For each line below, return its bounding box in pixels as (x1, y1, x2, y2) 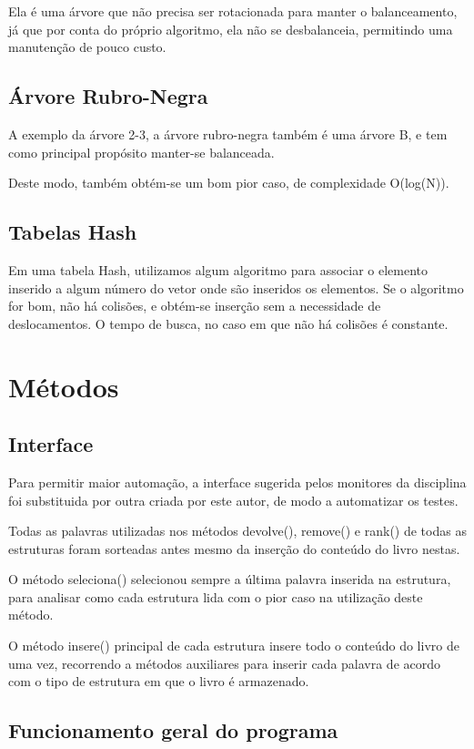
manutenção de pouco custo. (8, 37, 166, 56)
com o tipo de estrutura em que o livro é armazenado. (8, 672, 309, 691)
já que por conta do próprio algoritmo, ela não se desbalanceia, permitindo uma (8, 19, 453, 38)
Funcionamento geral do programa (8, 716, 338, 744)
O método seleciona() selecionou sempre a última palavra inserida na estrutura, (8, 569, 451, 589)
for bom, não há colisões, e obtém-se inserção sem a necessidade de (8, 296, 381, 315)
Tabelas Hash (8, 218, 137, 246)
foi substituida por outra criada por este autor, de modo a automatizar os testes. (8, 490, 459, 509)
